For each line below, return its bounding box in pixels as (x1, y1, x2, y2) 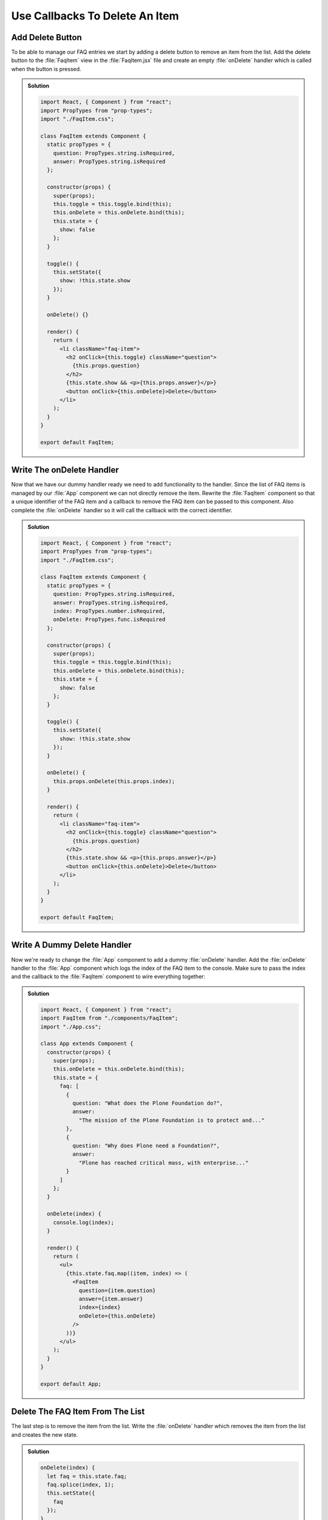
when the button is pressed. (11, 65, 81, 72)
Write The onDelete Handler (11, 465, 119, 475)
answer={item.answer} (78, 1296, 143, 1302)
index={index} (78, 1304, 121, 1311)
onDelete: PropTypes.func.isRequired (53, 616, 166, 623)
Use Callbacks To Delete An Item (11, 9, 179, 22)
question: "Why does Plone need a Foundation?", (72, 1142, 220, 1149)
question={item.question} (78, 1287, 156, 1294)
